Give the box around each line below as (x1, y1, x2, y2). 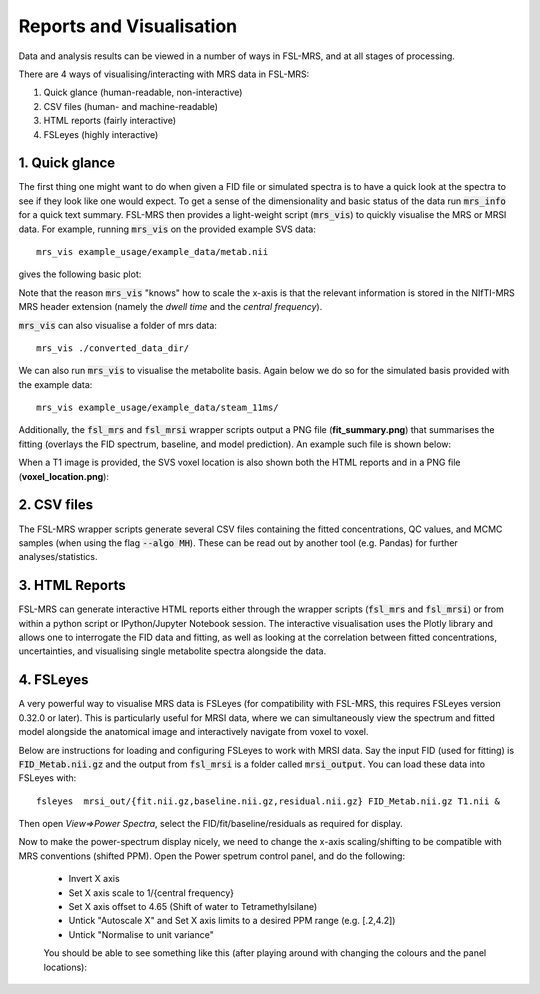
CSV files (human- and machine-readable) (43, 100, 219, 112)
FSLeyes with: (18, 772, 77, 784)
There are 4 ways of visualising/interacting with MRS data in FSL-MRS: (18, 68, 310, 80)
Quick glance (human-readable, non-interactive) (43, 86, 243, 99)
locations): (43, 961, 87, 973)
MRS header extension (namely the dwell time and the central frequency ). (18, 301, 323, 313)
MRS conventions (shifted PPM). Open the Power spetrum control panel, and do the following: (18, 850, 405, 862)
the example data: (18, 378, 93, 390)
